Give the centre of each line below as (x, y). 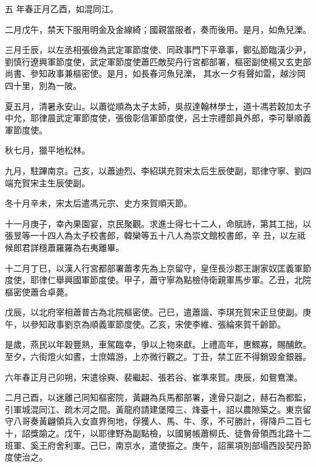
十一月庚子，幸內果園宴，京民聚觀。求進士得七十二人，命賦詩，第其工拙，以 (158, 223)
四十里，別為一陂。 (43, 85)
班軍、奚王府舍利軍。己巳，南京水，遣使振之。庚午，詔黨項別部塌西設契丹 (154, 445)
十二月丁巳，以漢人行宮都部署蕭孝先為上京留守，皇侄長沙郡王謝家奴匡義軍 (154, 268)
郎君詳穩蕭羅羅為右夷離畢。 (68, 247)
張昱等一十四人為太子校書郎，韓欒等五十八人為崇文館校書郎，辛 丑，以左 (151, 235)
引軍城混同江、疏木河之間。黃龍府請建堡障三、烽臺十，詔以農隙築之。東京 (154, 409)
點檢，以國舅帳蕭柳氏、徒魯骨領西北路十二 (226, 433)
